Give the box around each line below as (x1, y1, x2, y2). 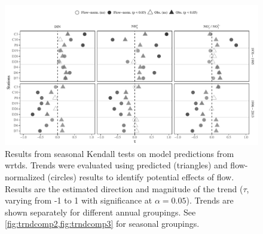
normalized (5, 170, 45, 183)
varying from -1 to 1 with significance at (5, 194, 152, 207)
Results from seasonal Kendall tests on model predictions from (5, 147, 234, 159)
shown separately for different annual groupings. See (5, 205, 196, 218)
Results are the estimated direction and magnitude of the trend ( (5, 182, 243, 195)
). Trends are (186, 194, 234, 207)
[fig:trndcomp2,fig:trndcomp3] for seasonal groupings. (5, 217, 200, 230)
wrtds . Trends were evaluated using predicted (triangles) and (5, 159, 228, 171)
